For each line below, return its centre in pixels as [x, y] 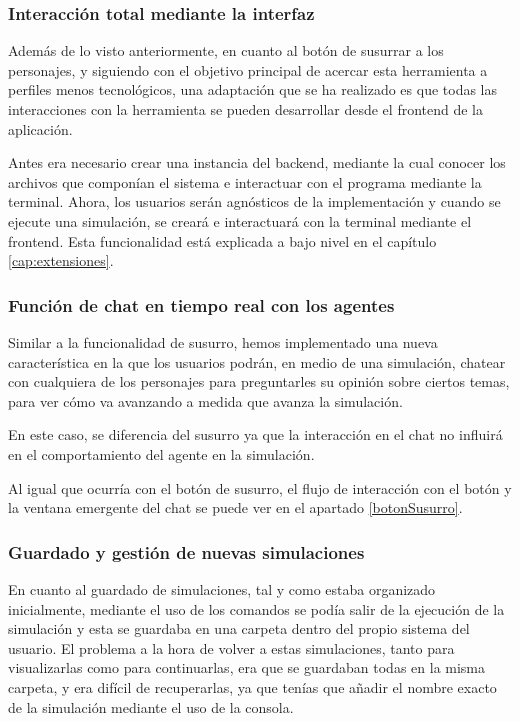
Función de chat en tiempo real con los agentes [201, 304]
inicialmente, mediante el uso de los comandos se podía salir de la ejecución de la [256, 608]
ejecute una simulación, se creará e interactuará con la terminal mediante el [240, 220]
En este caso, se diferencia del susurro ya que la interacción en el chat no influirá [255, 434]
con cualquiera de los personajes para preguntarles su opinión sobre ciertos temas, [259, 381]
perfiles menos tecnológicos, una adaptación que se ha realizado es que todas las [253, 89]
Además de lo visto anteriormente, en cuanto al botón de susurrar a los [226, 50]
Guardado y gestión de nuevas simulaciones [186, 551]
